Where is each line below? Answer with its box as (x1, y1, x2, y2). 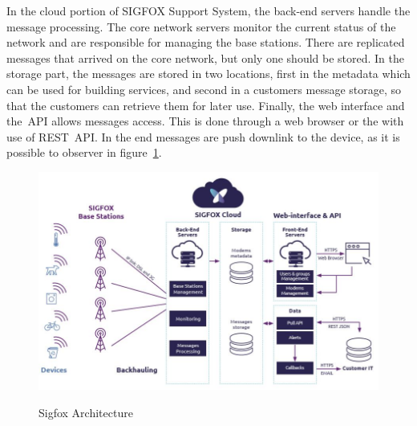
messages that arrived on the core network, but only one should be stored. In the (6, 49, 405, 66)
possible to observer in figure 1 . (6, 144, 162, 161)
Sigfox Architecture (38, 403, 133, 420)
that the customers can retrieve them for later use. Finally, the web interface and (6, 96, 405, 113)
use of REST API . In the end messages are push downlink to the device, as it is (6, 128, 400, 145)
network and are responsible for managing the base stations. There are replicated (6, 34, 405, 51)
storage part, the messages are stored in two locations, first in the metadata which (6, 65, 411, 82)
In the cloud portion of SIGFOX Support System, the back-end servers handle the (6, 2, 411, 18)
